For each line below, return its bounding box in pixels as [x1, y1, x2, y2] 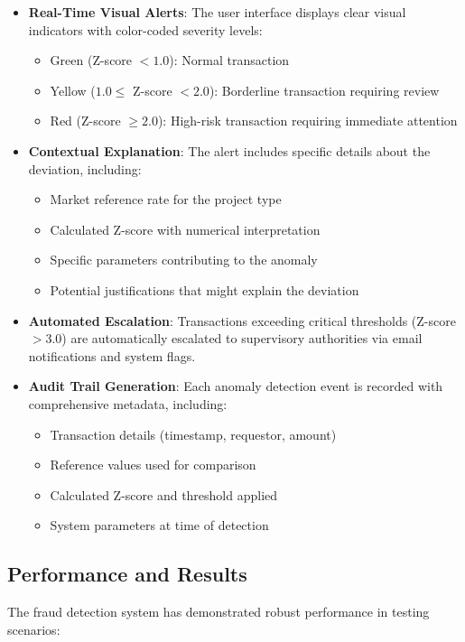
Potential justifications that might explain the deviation [50, 280, 359, 299]
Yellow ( [50, 80, 96, 99]
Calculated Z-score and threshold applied [50, 485, 278, 504]
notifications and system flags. [28, 346, 196, 365]
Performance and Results [7, 560, 247, 588]
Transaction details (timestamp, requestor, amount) [50, 424, 337, 443]
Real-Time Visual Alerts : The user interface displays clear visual [28, 3, 406, 21]
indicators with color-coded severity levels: [28, 20, 263, 39]
